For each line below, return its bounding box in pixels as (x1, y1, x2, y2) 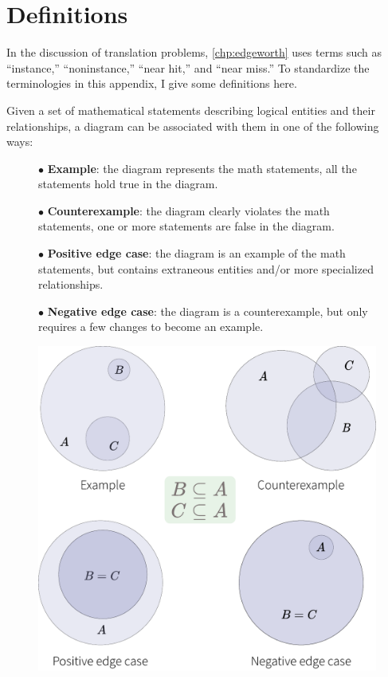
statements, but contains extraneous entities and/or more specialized (38, 260, 374, 277)
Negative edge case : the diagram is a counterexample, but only (47, 302, 368, 319)
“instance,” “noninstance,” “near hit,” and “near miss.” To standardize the (6, 59, 370, 76)
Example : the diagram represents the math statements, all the (47, 159, 357, 176)
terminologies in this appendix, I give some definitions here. (6, 75, 297, 92)
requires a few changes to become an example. (38, 318, 264, 335)
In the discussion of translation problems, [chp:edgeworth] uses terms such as (6, 44, 382, 61)
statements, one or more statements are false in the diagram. (38, 218, 335, 234)
